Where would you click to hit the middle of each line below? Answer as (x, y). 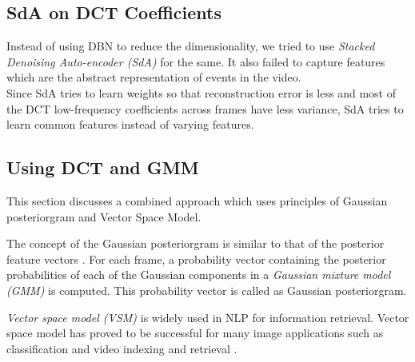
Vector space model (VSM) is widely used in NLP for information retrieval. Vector (208, 317)
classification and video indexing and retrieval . (122, 348)
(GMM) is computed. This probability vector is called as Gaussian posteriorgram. (207, 290)
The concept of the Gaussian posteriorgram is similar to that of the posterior (196, 243)
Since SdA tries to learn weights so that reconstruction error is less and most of (201, 92)
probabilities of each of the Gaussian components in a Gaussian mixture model (199, 274)
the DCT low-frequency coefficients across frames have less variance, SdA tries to (205, 108)
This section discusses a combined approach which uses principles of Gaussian (197, 200)
